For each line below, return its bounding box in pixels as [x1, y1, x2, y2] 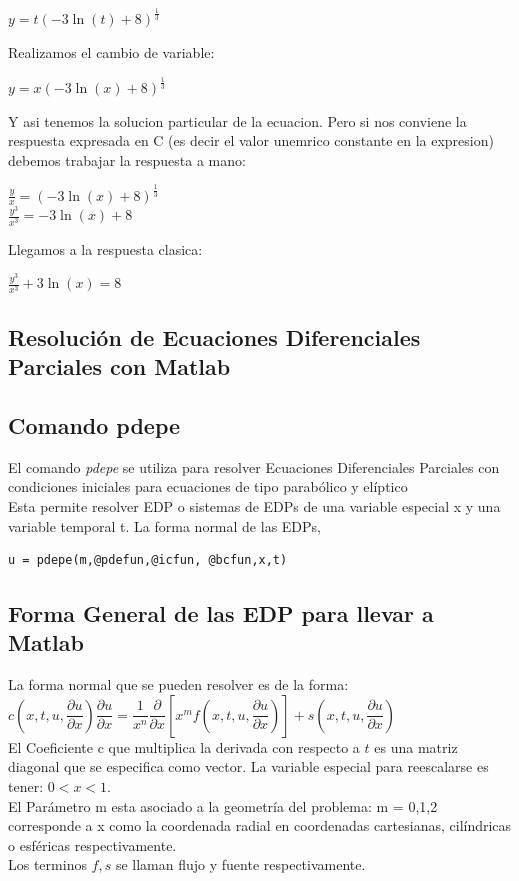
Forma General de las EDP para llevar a [8, 598, 434, 629]
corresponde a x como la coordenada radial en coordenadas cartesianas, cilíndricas [8, 815, 512, 836]
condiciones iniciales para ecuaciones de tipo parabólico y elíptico [8, 476, 408, 497]
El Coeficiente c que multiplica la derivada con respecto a [8, 736, 360, 757]
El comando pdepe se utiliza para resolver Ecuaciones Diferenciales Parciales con [8, 456, 500, 477]
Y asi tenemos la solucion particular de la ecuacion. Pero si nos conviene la [8, 110, 467, 131]
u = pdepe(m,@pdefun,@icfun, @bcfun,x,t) [8, 553, 288, 568]
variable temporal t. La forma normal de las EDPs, [8, 515, 321, 536]
